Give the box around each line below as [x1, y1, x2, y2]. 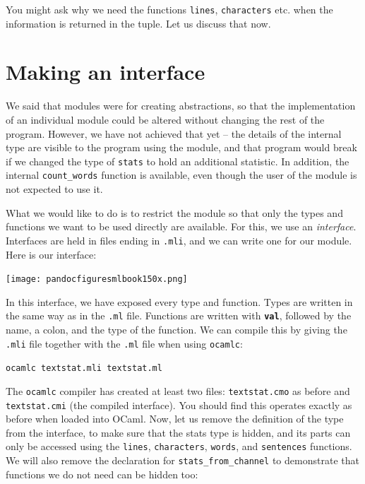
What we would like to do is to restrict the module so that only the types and [6, 205, 343, 220]
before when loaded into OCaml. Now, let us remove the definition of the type [6, 411, 344, 426]
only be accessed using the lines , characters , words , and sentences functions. [6, 439, 352, 454]
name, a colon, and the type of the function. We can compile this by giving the [6, 322, 347, 336]
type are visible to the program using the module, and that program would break [6, 140, 357, 155]
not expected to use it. [6, 182, 103, 196]
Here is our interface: [6, 247, 97, 261]
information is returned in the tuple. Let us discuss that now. [6, 16, 271, 30]
